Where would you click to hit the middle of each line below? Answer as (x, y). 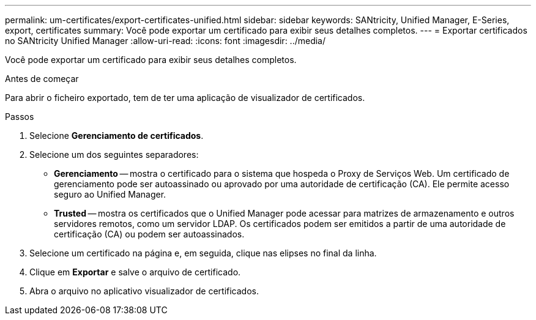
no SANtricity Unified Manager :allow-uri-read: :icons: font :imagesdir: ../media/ (166, 41)
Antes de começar (42, 79)
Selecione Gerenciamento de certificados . (117, 136)
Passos (20, 117)
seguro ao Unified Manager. (110, 194)
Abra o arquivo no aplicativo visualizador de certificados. (144, 291)
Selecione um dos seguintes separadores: (114, 154)
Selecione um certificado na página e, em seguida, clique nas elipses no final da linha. (203, 253)
